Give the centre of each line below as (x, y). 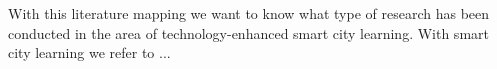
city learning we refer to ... (89, 52)
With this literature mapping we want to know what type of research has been (249, 13)
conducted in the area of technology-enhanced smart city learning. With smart (248, 32)
